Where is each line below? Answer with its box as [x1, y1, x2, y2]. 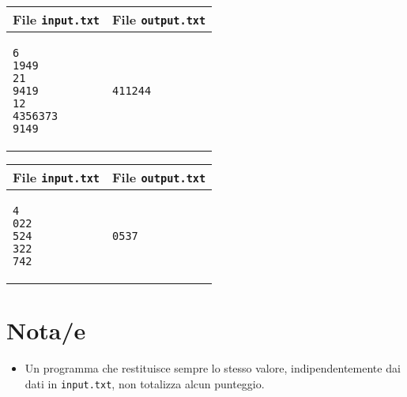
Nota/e [6, 314, 86, 346]
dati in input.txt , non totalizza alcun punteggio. [24, 375, 265, 391]
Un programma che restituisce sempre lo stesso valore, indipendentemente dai [24, 360, 401, 376]
